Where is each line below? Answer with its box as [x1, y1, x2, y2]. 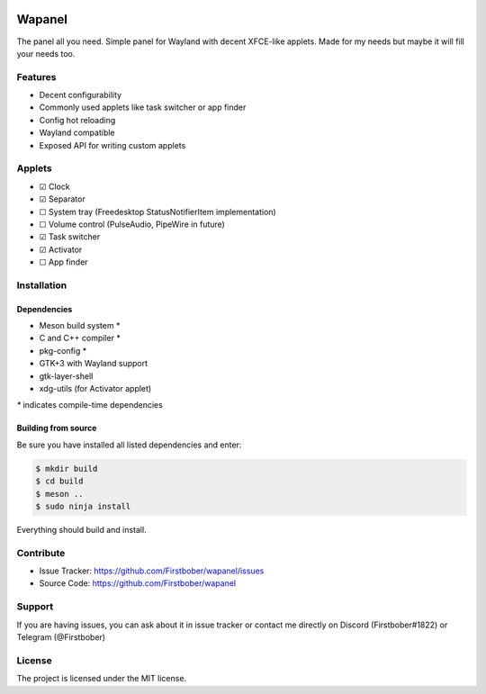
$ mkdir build [35, 464, 98, 473]
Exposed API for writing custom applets [39, 140, 186, 150]
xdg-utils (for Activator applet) [39, 383, 152, 393]
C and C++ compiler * [39, 333, 121, 344]
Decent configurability [39, 90, 121, 101]
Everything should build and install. [16, 524, 148, 535]
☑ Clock [39, 181, 71, 192]
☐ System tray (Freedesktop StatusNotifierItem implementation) [39, 206, 276, 217]
